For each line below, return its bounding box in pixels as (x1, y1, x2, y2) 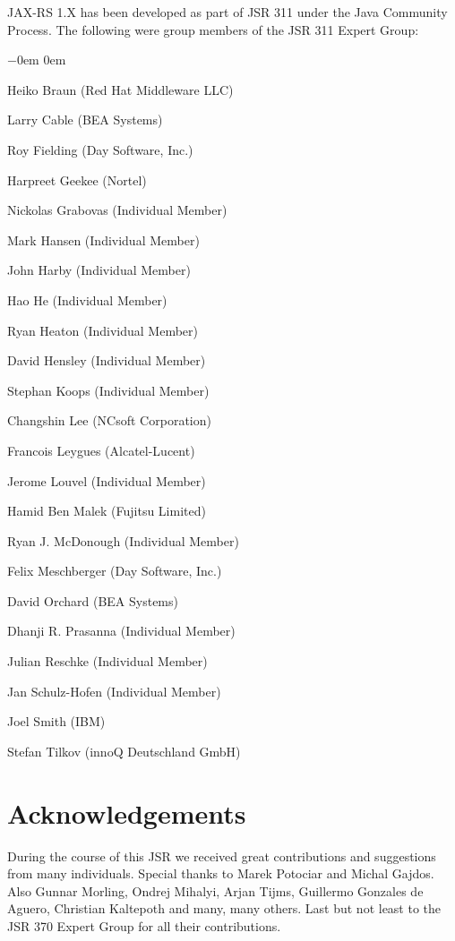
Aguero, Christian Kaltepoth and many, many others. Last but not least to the (7, 899, 442, 918)
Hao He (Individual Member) (7, 290, 167, 309)
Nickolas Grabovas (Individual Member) (7, 201, 227, 219)
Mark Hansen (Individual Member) (7, 230, 200, 249)
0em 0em (16, 50, 66, 69)
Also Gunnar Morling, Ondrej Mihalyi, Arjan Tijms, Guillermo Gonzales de (7, 881, 424, 900)
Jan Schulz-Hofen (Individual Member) (7, 681, 221, 700)
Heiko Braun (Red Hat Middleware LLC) (7, 80, 234, 98)
